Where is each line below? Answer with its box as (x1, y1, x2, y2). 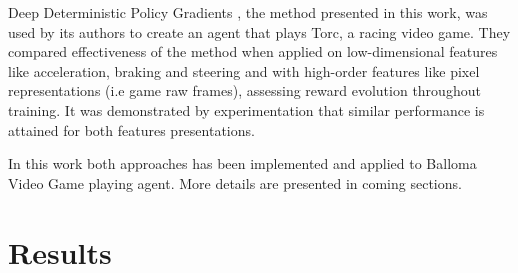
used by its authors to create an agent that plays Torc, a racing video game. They (8, 21, 511, 42)
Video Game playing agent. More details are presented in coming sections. (8, 172, 462, 193)
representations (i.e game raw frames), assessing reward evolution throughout (8, 80, 481, 101)
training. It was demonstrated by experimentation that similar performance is (8, 99, 485, 120)
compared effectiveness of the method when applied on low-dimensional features (8, 41, 498, 62)
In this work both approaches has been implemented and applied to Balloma (8, 153, 477, 174)
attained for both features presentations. (8, 119, 255, 140)
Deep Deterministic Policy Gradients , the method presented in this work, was (8, 2, 488, 22)
